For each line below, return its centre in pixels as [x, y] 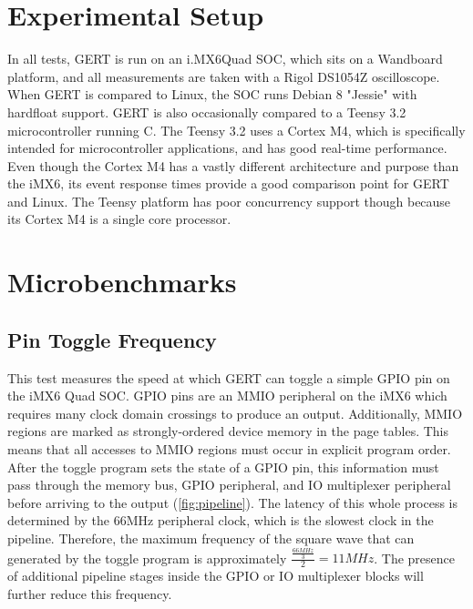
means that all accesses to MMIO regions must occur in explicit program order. [229, 449]
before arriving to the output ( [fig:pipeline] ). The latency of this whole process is [233, 502]
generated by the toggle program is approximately [147, 558]
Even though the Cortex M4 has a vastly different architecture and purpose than [233, 165]
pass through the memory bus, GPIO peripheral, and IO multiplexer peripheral [229, 485]
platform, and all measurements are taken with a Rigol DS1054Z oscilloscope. [224, 76]
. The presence [415, 558]
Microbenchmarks [122, 282]
